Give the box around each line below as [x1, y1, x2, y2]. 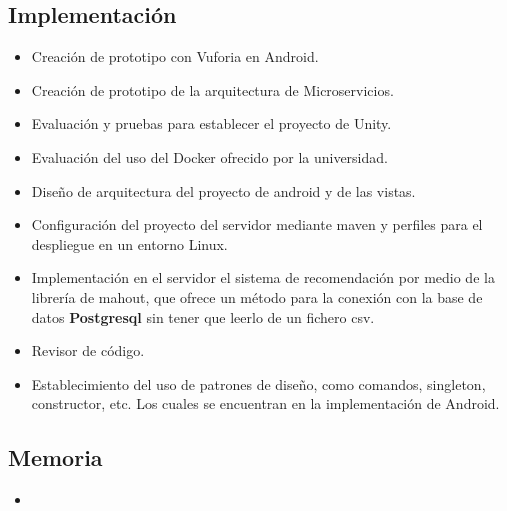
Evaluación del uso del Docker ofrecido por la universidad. [31, 146, 388, 167]
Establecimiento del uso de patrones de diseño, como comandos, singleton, [31, 373, 486, 394]
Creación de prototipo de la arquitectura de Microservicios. [31, 79, 394, 100]
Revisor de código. [31, 340, 145, 361]
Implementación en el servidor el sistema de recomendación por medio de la [31, 267, 495, 288]
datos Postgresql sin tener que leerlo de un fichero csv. [31, 306, 375, 327]
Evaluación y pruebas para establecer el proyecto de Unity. [31, 113, 392, 134]
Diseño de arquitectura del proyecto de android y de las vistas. [31, 180, 416, 201]
